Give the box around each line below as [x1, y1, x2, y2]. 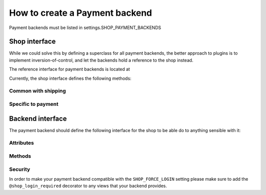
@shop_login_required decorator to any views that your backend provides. [9, 183, 167, 189]
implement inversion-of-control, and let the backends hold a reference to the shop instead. [9, 57, 194, 63]
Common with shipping [9, 88, 66, 95]
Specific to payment [9, 100, 59, 107]
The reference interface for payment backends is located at [9, 66, 130, 72]
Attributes [9, 139, 34, 146]
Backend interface [9, 114, 67, 123]
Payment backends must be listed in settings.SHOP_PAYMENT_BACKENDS [9, 25, 162, 31]
